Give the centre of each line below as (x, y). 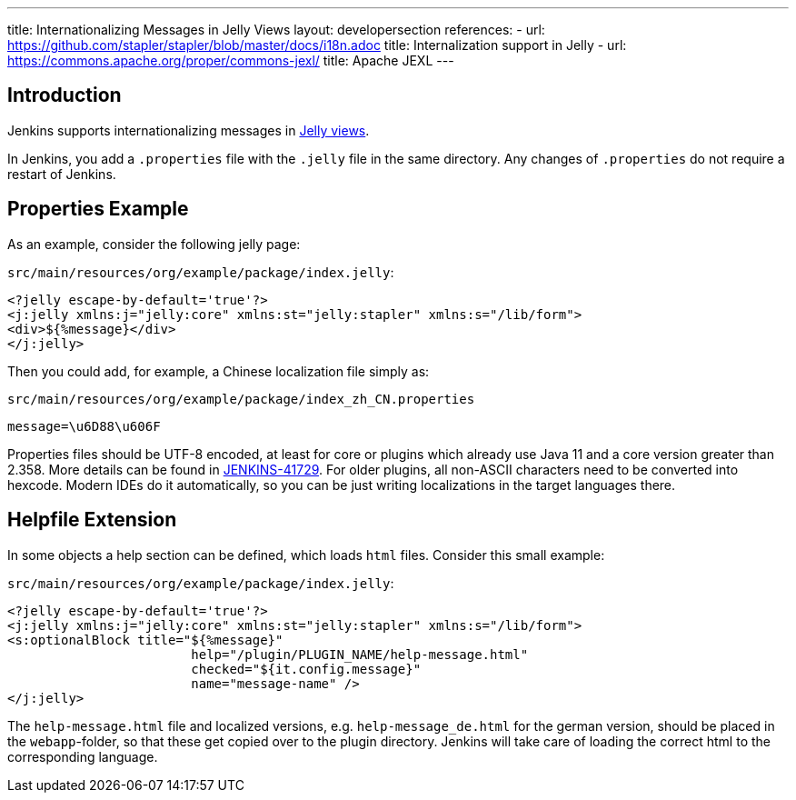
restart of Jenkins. (62, 174)
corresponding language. (83, 756)
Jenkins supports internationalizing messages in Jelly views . (189, 130)
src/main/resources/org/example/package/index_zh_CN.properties (241, 399)
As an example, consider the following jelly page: (154, 244)
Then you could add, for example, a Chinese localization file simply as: (219, 371)
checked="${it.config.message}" (306, 669)
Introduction (65, 95)
